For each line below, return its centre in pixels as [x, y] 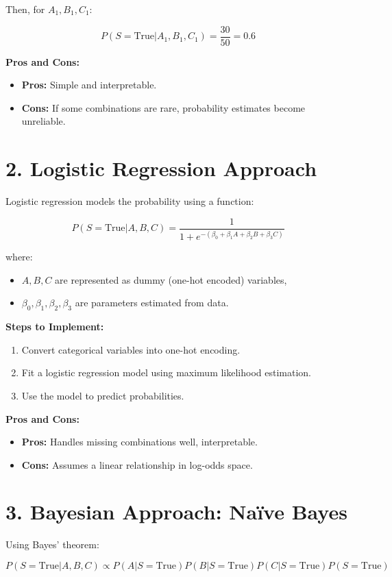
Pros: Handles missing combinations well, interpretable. [139, 442]
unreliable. [44, 121]
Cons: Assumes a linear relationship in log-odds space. [137, 464]
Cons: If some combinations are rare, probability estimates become [163, 107]
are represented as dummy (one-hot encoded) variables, [171, 279]
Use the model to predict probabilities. [103, 395]
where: [19, 257]
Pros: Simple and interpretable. [89, 85]
